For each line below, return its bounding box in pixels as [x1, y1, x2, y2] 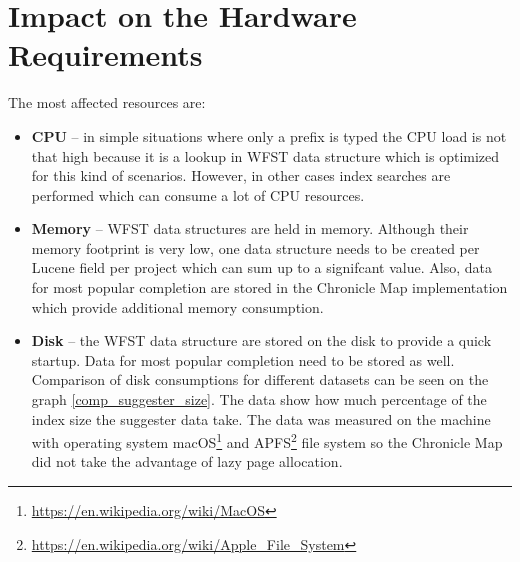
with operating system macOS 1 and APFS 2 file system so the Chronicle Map [31, 429, 503, 452]
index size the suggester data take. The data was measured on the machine [31, 408, 491, 429]
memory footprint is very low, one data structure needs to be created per [31, 237, 480, 258]
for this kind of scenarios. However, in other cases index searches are [31, 165, 451, 186]
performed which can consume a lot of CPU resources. [31, 184, 365, 205]
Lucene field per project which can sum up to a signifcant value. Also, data [31, 257, 492, 278]
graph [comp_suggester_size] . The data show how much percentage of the [31, 389, 487, 410]
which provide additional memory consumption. [31, 296, 324, 317]
